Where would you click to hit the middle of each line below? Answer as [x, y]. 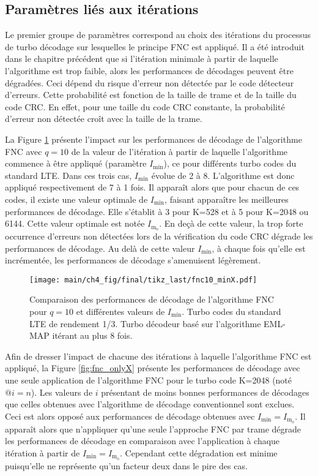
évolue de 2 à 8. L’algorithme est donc [223, 175]
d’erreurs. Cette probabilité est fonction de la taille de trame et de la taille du [151, 95]
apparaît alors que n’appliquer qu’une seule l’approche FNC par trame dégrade [153, 429]
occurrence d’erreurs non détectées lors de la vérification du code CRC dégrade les [159, 236]
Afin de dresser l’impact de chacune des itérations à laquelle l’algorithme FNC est [158, 356]
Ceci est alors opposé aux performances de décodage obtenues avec [130, 416]
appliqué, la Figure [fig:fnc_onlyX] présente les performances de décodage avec [153, 368]
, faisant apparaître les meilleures [227, 199]
